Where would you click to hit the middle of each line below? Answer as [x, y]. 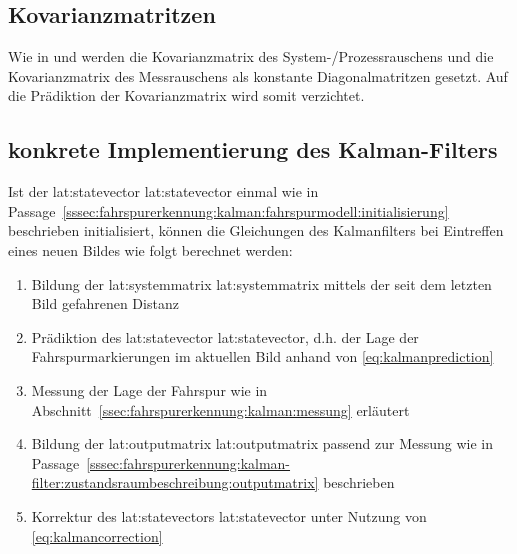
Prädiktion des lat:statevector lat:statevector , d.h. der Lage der [225, 336]
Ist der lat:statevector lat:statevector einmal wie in [163, 191]
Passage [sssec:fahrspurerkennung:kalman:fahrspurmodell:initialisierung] [228, 210]
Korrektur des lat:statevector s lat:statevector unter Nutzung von [229, 515]
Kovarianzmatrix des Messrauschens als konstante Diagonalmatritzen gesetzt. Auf [258, 75]
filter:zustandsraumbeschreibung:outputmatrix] [175, 482]
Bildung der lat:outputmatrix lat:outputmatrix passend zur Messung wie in [262, 443]
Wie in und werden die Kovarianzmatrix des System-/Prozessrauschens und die [251, 56]
